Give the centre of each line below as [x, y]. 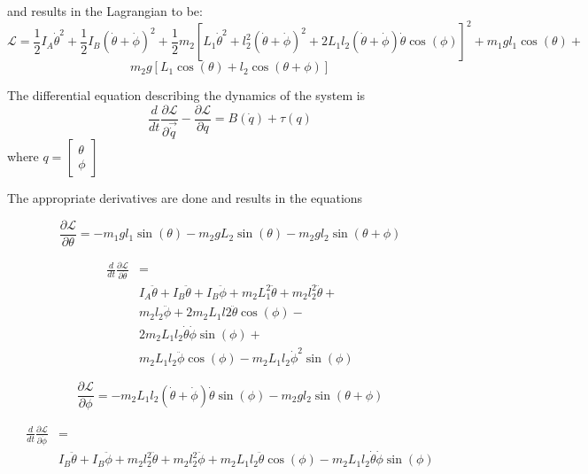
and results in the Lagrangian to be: [105, 11]
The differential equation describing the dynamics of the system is [186, 95]
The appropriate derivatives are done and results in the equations [185, 198]
